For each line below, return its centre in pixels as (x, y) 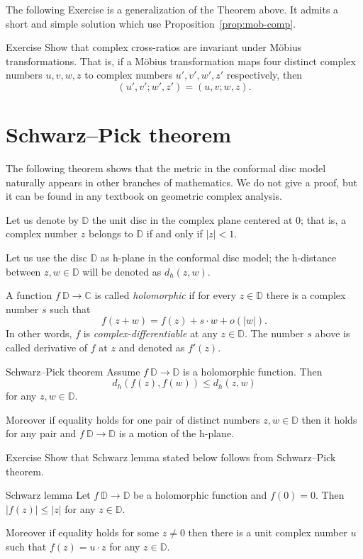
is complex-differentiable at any (150, 333)
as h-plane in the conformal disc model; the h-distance (218, 258)
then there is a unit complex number (268, 532)
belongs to (111, 233)
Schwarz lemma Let (48, 495)
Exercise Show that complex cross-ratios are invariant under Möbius (154, 47)
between (23, 271)
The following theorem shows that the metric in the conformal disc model (166, 168)
